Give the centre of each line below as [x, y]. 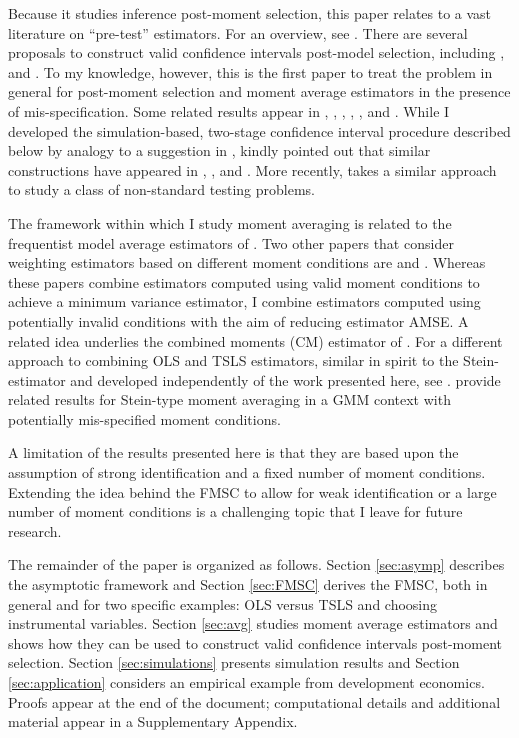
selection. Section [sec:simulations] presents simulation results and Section [234, 662]
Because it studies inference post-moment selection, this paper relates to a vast [250, 13]
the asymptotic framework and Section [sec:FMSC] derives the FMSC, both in [248, 584]
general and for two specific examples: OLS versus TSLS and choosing [223, 603]
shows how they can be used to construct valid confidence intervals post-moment [255, 642]
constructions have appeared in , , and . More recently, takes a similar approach [252, 169]
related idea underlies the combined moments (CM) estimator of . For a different [255, 340]
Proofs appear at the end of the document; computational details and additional [254, 701]
